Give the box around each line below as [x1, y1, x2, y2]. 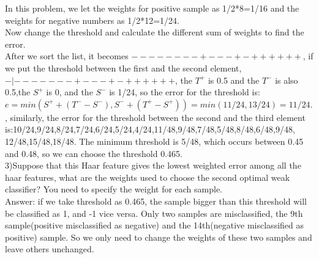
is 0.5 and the [208, 73, 260, 86]
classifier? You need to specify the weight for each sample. [5, 183, 223, 195]
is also [275, 73, 298, 86]
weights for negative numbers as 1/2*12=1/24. [5, 13, 179, 26]
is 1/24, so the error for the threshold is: [109, 86, 260, 98]
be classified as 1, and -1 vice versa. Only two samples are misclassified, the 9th [5, 206, 303, 219]
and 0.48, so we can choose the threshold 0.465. [5, 147, 182, 159]
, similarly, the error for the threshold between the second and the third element [5, 111, 306, 123]
